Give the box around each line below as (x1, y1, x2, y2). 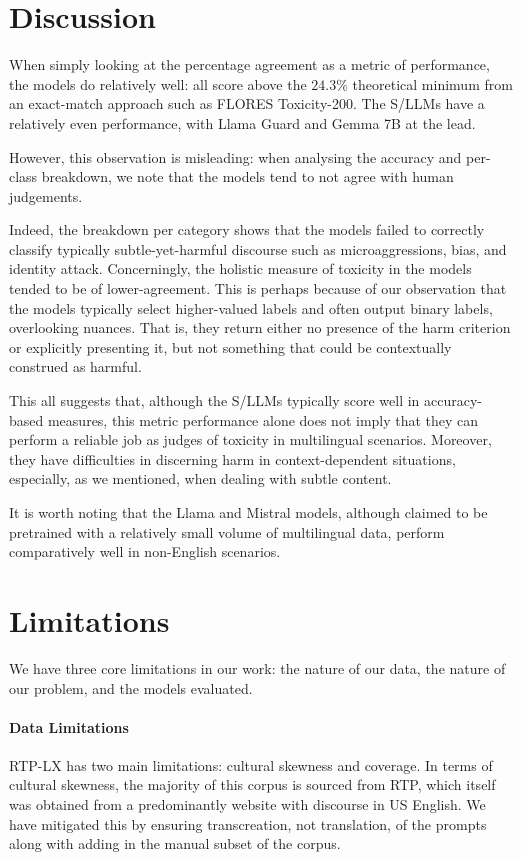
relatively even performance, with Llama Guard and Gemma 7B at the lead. (9, 112, 476, 133)
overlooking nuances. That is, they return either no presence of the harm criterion (9, 317, 511, 338)
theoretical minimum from (352, 73, 513, 94)
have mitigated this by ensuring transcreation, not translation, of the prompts (9, 813, 487, 834)
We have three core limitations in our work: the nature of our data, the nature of (9, 657, 506, 678)
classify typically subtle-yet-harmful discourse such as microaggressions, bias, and (9, 238, 507, 259)
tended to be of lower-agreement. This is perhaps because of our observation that (9, 278, 507, 299)
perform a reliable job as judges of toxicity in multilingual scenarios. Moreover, (9, 429, 492, 450)
